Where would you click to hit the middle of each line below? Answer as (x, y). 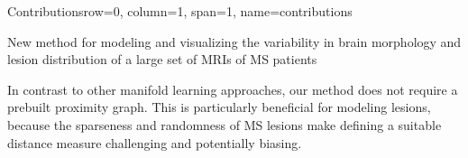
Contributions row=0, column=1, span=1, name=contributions (180, 11)
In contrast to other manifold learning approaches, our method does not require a (233, 89)
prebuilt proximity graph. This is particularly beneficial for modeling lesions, (219, 107)
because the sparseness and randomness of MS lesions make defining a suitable (225, 124)
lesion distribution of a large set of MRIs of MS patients (162, 59)
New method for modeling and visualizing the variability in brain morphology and (234, 41)
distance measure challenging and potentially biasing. (155, 142)
